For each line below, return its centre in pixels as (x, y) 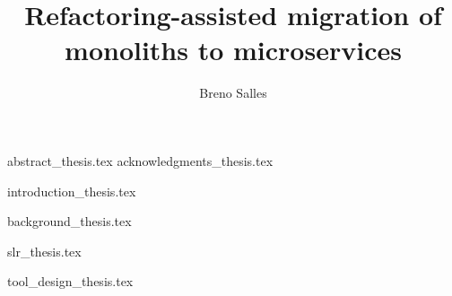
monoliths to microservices (233, 50)
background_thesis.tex (70, 221)
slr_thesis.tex (44, 251)
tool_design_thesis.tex (70, 281)
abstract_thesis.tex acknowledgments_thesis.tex (140, 160)
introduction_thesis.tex (72, 191)
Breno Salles (233, 93)
